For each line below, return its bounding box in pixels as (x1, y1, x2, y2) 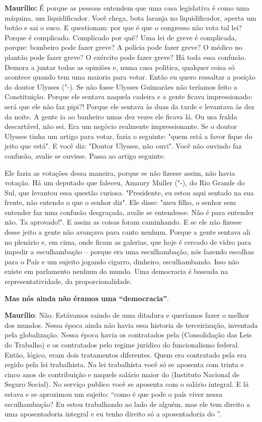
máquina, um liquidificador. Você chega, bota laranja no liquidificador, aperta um (5, 12, 256, 23)
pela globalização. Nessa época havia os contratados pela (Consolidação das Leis (5, 329, 252, 340)
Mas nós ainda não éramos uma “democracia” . (5, 293, 169, 303)
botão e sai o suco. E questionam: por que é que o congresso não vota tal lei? (5, 22, 242, 33)
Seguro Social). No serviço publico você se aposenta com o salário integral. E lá (5, 379, 249, 389)
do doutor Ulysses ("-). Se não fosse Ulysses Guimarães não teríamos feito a (5, 81, 237, 92)
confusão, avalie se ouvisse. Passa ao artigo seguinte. (5, 150, 165, 161)
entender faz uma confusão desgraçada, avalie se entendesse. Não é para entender (5, 206, 254, 217)
